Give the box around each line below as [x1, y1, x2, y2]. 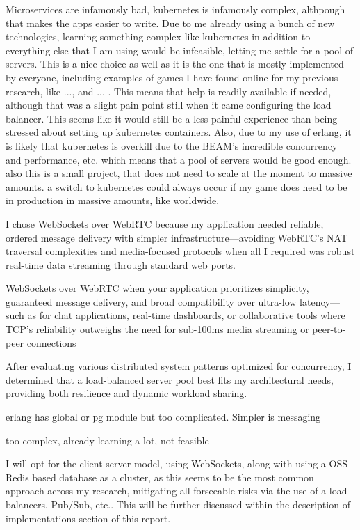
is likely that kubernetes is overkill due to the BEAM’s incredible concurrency [6, 138, 338, 153]
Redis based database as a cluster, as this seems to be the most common [6, 469, 314, 484]
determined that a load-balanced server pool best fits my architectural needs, [6, 372, 334, 387]
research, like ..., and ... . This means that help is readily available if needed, [6, 84, 332, 98]
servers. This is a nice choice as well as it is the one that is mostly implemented [6, 56, 344, 71]
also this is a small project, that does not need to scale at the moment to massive [6, 166, 352, 180]
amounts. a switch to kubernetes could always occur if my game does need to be [6, 179, 347, 194]
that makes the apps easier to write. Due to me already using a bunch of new [6, 15, 335, 30]
